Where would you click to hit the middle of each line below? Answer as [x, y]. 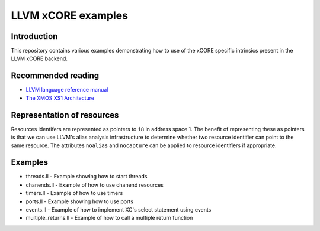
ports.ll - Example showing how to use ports [79, 201]
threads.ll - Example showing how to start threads [87, 177]
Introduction [34, 36]
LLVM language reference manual [67, 90]
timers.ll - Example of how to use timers [74, 193]
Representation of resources [65, 115]
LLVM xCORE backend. [39, 58]
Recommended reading [55, 76]
